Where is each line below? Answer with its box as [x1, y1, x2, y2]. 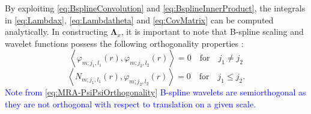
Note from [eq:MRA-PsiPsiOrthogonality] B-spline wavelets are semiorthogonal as [5, 86, 306, 98]
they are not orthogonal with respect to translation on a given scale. [5, 97, 256, 110]
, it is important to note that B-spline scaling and [121, 25, 304, 38]
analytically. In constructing [5, 25, 108, 38]
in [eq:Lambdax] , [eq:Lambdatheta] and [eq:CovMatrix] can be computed [5, 13, 274, 26]
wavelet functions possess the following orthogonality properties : [5, 37, 244, 49]
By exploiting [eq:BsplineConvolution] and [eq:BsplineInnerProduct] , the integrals [5, 2, 306, 14]
